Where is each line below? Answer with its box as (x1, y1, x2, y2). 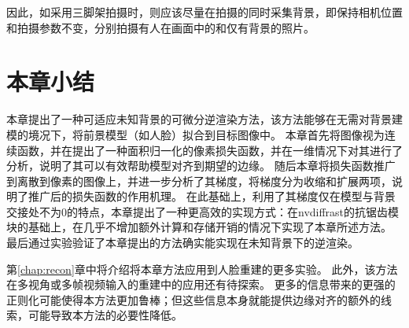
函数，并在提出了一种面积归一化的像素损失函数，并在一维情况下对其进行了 (17, 142, 403, 158)
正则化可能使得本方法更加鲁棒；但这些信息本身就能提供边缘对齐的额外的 (6, 291, 381, 308)
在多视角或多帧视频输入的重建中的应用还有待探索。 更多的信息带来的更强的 (6, 276, 396, 293)
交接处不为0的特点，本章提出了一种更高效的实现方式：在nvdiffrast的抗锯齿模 (6, 203, 400, 219)
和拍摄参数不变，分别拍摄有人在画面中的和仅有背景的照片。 (6, 19, 315, 35)
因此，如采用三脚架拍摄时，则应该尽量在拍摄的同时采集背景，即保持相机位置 (6, 4, 403, 20)
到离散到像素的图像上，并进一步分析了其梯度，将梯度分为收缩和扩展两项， (6, 172, 392, 189)
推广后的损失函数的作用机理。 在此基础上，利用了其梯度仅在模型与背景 (28, 188, 396, 205)
